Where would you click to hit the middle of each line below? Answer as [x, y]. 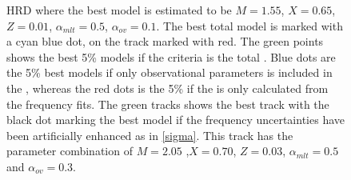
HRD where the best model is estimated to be [119, 10]
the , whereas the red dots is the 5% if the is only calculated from [168, 88]
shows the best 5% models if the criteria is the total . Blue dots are [171, 56]
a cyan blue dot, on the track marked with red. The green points [165, 41]
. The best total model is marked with [249, 25]
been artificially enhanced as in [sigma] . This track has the [150, 135]
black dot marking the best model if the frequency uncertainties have [175, 120]
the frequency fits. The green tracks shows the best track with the [168, 104]
